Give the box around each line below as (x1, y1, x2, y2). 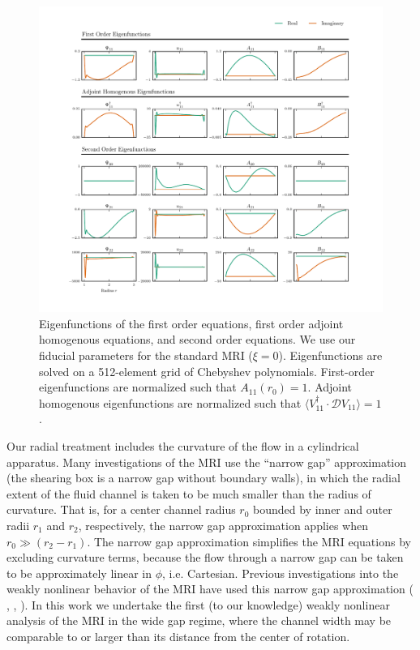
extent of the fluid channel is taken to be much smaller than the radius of (6, 485, 371, 502)
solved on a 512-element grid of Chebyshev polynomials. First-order (39, 362, 375, 379)
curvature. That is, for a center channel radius (6, 501, 236, 518)
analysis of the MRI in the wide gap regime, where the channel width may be (6, 612, 392, 629)
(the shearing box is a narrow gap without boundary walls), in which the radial (6, 469, 401, 486)
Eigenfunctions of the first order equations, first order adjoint (39, 314, 344, 331)
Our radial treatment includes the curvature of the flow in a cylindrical (6, 437, 359, 454)
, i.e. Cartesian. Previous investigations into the (162, 564, 399, 581)
